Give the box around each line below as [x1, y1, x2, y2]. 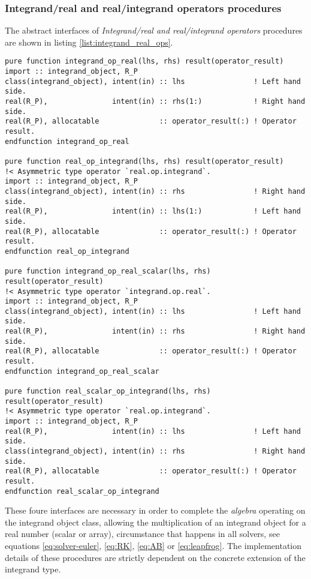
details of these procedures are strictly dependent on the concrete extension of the [5, 551, 306, 563]
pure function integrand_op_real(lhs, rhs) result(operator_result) [5, 57, 284, 66]
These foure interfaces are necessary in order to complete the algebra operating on [5, 504, 306, 517]
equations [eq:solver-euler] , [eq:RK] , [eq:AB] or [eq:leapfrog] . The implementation [5, 539, 302, 552]
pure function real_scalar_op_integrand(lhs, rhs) [5, 387, 211, 396]
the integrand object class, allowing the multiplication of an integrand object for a [5, 515, 306, 528]
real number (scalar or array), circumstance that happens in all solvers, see [5, 527, 280, 540]
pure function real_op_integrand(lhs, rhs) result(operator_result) [5, 157, 284, 166]
